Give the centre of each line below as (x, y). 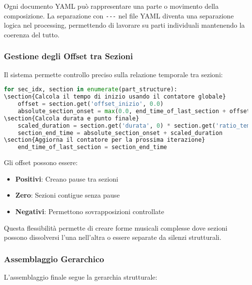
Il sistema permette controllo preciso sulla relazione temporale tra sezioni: (113, 74)
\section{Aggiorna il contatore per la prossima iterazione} (105, 140)
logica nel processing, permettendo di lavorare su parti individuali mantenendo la (125, 25)
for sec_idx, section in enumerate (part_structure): (91, 90)
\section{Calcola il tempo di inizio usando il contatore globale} (115, 97)
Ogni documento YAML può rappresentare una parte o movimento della (111, 6)
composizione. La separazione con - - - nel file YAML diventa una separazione (119, 15)
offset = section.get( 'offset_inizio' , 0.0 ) (91, 104)
